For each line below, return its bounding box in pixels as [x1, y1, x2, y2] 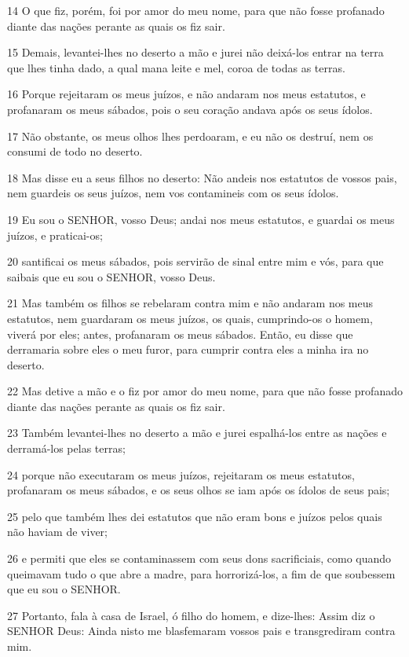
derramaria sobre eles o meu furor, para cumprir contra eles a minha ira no [7, 341, 369, 358]
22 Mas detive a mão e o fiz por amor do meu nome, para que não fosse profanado [7, 383, 403, 399]
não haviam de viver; [7, 523, 108, 540]
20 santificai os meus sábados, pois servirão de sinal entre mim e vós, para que [7, 253, 384, 270]
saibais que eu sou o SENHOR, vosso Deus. [7, 268, 216, 284]
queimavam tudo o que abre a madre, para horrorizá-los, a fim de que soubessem [7, 565, 396, 582]
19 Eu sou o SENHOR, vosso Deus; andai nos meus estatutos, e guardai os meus [7, 211, 395, 227]
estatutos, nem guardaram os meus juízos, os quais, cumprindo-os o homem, [7, 310, 373, 326]
